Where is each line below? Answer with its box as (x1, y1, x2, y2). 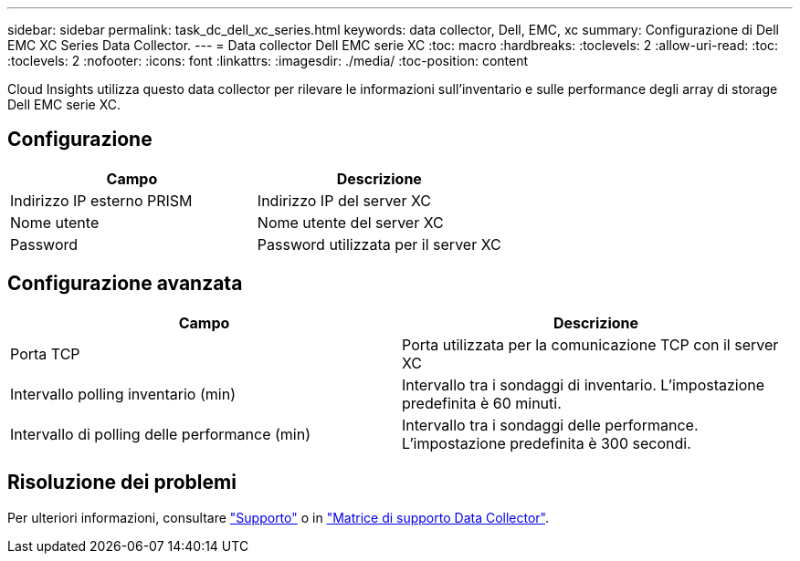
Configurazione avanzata (7, 272, 243, 296)
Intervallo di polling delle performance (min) (10, 424, 311, 443)
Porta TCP (10, 344, 80, 363)
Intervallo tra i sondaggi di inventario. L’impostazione (402, 375, 765, 394)
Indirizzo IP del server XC (257, 191, 432, 210)
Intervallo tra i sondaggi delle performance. (402, 415, 699, 434)
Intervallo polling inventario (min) (10, 384, 236, 403)
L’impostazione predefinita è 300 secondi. (402, 433, 691, 452)
